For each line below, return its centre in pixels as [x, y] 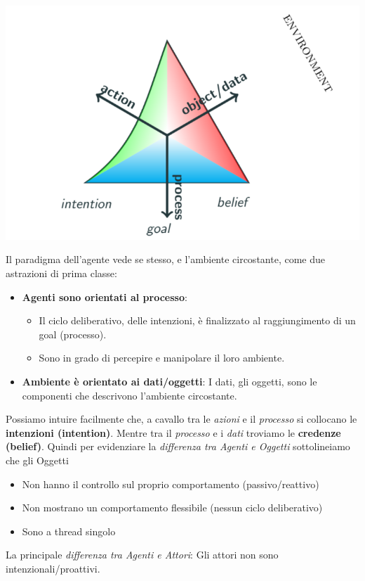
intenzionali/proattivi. [53, 568]
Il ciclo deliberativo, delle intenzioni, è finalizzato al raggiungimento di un [197, 320]
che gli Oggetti [37, 460]
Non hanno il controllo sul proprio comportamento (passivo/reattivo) [171, 484]
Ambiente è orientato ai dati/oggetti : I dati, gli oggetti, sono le [170, 381]
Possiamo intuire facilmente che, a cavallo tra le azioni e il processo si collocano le [181, 419]
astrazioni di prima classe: [61, 273]
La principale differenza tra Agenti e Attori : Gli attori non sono [142, 555]
